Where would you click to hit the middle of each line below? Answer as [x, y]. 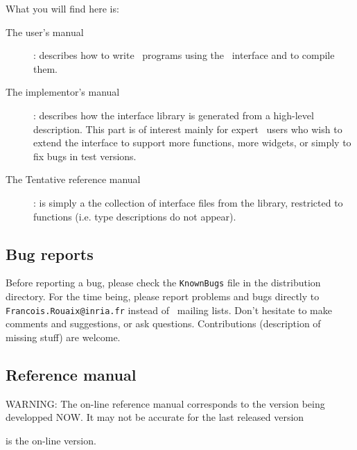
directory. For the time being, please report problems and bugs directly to [163, 296]
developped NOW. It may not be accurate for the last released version [155, 417]
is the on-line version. [51, 440]
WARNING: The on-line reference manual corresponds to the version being [165, 403]
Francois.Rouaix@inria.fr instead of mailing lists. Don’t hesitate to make [169, 310]
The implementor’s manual [63, 92]
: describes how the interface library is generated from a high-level [174, 115]
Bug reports [50, 253]
